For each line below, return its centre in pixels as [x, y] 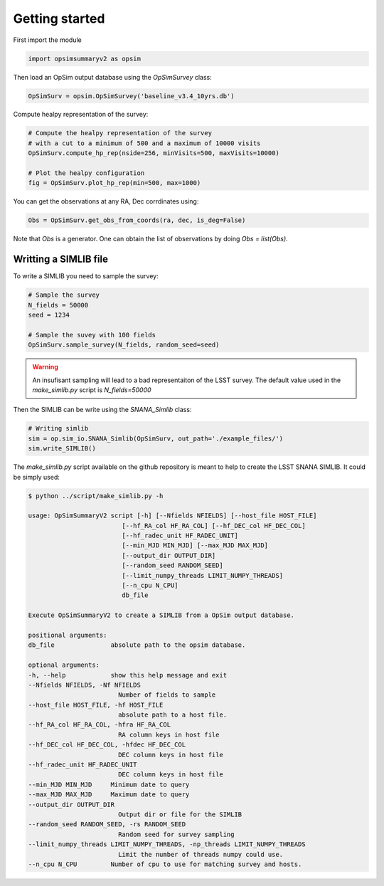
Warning [45, 367]
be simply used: [36, 477]
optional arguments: [64, 665]
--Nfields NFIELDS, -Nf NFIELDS [85, 685]
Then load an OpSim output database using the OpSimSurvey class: [113, 77]
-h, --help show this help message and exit [128, 675]
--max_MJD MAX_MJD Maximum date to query [109, 795]
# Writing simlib [58, 428]
